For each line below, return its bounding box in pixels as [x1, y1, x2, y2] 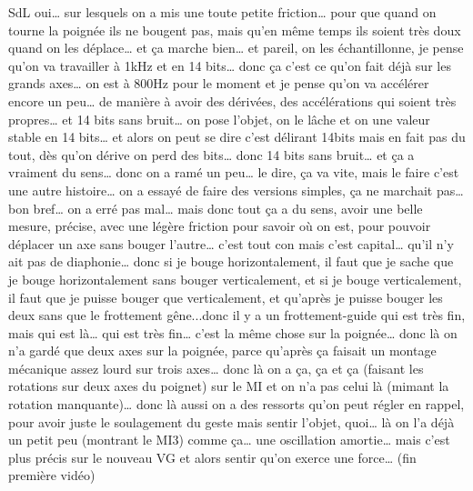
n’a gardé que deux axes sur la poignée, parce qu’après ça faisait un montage [8, 341, 437, 360]
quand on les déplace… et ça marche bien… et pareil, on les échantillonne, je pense [8, 38, 464, 57]
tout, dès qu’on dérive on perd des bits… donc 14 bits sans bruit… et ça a [8, 145, 415, 164]
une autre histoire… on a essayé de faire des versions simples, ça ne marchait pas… [8, 180, 464, 199]
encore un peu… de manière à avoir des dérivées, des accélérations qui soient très [8, 91, 457, 110]
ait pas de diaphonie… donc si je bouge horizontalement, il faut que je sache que [8, 252, 454, 271]
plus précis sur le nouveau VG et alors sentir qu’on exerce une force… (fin [8, 447, 417, 466]
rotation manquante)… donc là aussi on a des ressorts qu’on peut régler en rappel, [8, 395, 465, 414]
